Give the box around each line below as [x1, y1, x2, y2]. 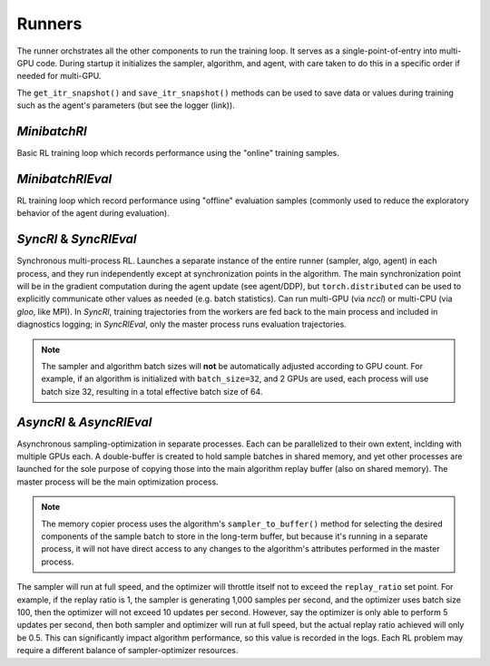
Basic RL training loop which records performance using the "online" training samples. [16, 148, 339, 159]
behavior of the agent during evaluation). [16, 208, 170, 219]
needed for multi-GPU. [16, 71, 102, 82]
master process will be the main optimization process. [16, 476, 219, 487]
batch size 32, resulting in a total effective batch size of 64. [41, 386, 263, 397]
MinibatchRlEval [16, 171, 113, 186]
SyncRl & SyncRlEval [16, 231, 137, 247]
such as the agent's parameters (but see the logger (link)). [16, 100, 235, 111]
